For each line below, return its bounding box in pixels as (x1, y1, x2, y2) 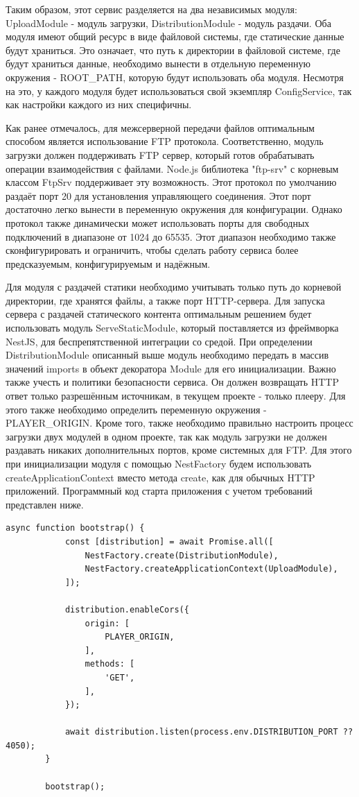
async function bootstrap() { (6, 523, 145, 533)
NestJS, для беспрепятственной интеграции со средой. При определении (6, 334, 313, 348)
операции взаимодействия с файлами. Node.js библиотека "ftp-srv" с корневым (6, 161, 339, 175)
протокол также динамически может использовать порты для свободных (6, 215, 310, 230)
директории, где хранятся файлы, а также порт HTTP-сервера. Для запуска (6, 293, 325, 307)
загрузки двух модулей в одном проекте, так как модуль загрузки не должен (6, 429, 327, 443)
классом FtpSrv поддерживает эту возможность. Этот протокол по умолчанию (6, 175, 337, 189)
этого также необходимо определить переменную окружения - (6, 402, 267, 416)
